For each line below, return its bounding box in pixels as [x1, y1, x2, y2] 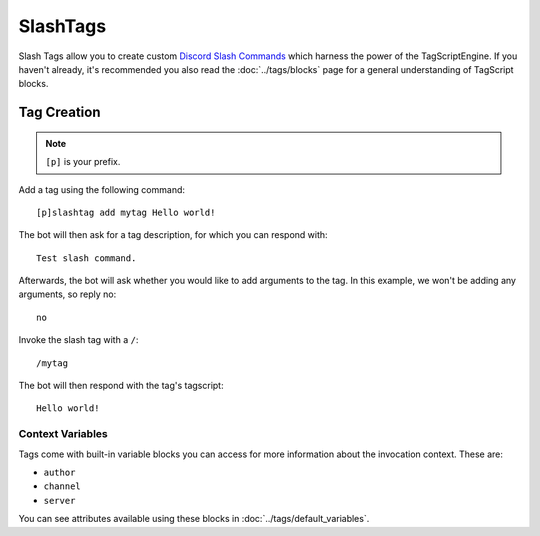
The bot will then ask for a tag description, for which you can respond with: [18, 229, 329, 241]
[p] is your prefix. [45, 156, 121, 168]
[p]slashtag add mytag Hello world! [36, 206, 216, 218]
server [43, 495, 76, 506]
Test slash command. [36, 252, 137, 264]
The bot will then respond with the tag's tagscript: [18, 380, 224, 392]
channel [43, 481, 82, 492]
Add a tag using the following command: [18, 183, 185, 195]
